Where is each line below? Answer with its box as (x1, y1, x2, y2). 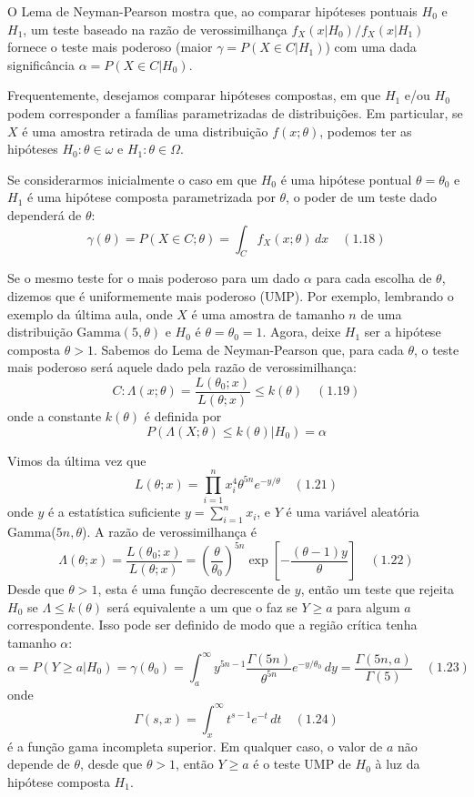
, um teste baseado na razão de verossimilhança (23, 19, 287, 38)
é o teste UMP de (253, 754, 351, 773)
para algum (337, 597, 400, 616)
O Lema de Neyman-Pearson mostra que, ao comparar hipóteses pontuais (7, 2, 418, 20)
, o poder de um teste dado (286, 187, 437, 207)
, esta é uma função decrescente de (97, 580, 291, 599)
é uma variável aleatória (286, 502, 419, 521)
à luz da (375, 754, 420, 773)
